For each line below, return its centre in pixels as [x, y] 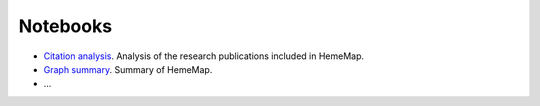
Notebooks [65, 26]
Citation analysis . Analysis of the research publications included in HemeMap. [204, 56]
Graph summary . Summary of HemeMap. [128, 69]
